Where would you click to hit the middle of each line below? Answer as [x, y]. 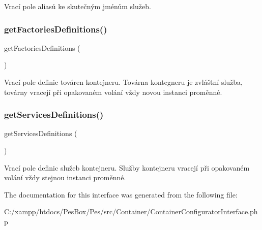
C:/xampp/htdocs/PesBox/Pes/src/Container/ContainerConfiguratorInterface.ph [131, 211]
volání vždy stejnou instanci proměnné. [65, 177]
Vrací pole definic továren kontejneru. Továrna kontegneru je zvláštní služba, [123, 82]
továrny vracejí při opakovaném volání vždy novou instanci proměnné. [113, 92]
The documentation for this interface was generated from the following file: [121, 194]
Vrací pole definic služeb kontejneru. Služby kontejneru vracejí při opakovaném [127, 167]
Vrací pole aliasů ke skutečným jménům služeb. [78, 6]
